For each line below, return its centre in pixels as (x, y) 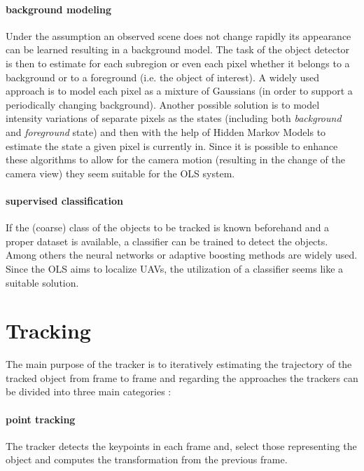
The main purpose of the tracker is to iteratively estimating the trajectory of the (179, 364)
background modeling (59, 9)
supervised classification (64, 200)
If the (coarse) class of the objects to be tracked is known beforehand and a (168, 227)
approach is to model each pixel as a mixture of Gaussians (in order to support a (179, 91)
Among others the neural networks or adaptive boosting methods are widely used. (182, 255)
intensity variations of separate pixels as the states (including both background (174, 118)
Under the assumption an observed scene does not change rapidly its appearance (178, 35)
